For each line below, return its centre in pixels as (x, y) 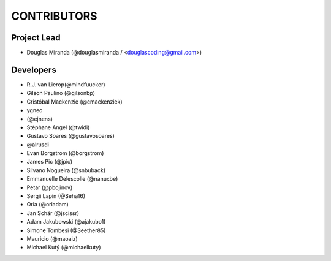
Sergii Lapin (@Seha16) (56, 196)
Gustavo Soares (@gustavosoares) (70, 136)
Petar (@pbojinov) (50, 187)
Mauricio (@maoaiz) (52, 239)
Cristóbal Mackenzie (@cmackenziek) (74, 102)
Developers (34, 70)
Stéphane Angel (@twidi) (58, 127)
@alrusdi (38, 145)
